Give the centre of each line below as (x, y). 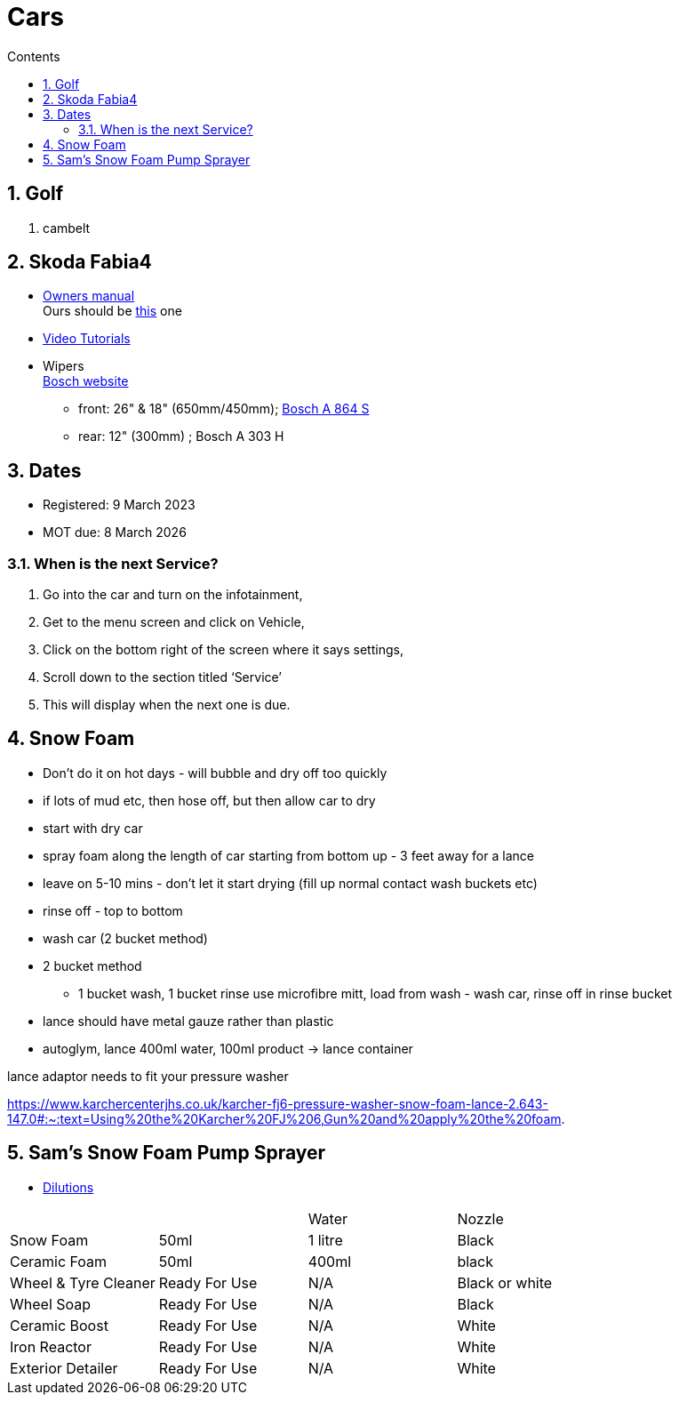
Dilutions (68, 1187)
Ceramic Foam (59, 1261)
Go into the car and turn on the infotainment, (173, 595)
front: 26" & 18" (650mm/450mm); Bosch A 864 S (224, 409)
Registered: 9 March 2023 (119, 505)
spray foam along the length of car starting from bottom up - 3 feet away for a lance (288, 855)
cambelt (67, 228)
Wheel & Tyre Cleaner (83, 1282)
